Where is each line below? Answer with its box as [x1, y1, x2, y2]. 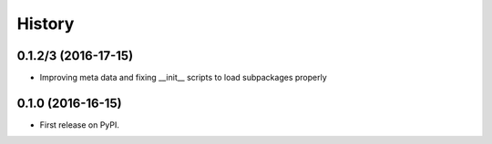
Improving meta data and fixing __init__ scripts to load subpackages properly [39, 72, 327, 83]
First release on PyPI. [39, 119, 120, 130]
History [16, 14, 75, 34]
